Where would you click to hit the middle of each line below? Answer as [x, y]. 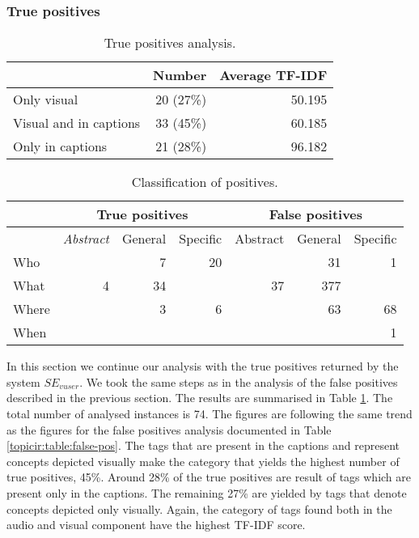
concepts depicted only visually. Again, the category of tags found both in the [199, 508]
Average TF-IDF [273, 75]
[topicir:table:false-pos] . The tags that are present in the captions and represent [203, 445]
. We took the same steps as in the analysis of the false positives [239, 381]
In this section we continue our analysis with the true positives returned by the [203, 366]
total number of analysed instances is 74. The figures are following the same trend [209, 413]
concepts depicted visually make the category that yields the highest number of [203, 461]
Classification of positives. [205, 182]
